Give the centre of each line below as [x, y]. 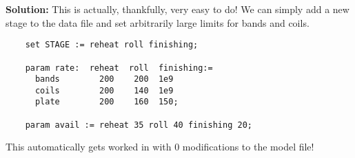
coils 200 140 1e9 [104, 90]
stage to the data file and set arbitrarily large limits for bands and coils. [158, 22]
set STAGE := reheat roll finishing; [112, 45]
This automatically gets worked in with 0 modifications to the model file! [160, 147]
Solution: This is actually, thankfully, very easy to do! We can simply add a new [177, 9]
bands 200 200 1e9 [104, 79]
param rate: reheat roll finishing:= [119, 68]
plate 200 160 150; [106, 102]
